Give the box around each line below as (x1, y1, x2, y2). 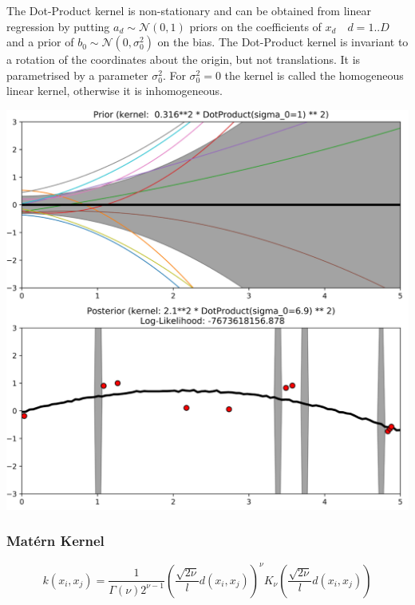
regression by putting (6, 18, 110, 34)
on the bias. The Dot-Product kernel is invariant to (157, 34, 409, 50)
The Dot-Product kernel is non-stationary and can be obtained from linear (6, 2, 371, 18)
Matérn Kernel (6, 531, 105, 551)
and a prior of (6, 34, 74, 50)
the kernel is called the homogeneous (224, 66, 404, 83)
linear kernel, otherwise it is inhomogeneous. (6, 82, 223, 99)
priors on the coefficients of (189, 18, 322, 34)
